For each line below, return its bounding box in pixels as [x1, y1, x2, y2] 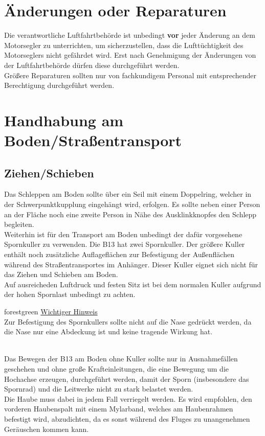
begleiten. [4, 219, 34, 230]
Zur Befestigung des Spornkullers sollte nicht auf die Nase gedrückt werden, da [4, 316, 252, 327]
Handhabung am [4, 109, 124, 130]
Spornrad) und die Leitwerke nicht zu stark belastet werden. [4, 383, 193, 394]
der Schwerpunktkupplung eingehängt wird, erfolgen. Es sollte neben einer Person [4, 199, 260, 210]
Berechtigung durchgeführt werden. [4, 80, 115, 90]
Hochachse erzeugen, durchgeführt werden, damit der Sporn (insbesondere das [4, 373, 249, 384]
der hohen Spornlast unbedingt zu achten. [4, 289, 136, 300]
